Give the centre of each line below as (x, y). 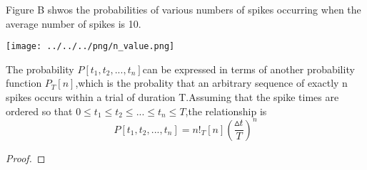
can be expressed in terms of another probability (248, 69)
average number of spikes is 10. (74, 23)
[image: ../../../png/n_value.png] (90, 47)
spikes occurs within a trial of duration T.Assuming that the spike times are (172, 97)
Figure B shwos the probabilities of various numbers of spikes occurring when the (183, 9)
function (24, 83)
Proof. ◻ (26, 158)
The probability (40, 69)
